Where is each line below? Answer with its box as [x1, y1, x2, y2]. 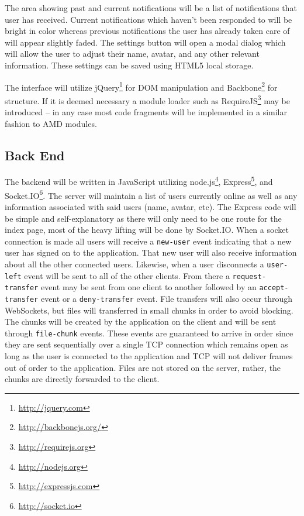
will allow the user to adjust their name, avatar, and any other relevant [5, 47, 260, 60]
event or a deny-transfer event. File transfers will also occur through [40, 292, 293, 304]
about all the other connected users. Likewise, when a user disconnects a [5, 257, 264, 270]
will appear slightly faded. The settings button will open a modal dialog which [5, 36, 286, 48]
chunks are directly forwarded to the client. [5, 373, 160, 385]
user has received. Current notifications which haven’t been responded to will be [5, 13, 292, 25]
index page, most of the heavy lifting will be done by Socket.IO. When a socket [5, 223, 289, 236]
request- [232, 272, 266, 281]
